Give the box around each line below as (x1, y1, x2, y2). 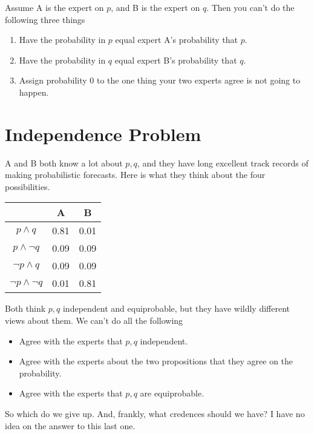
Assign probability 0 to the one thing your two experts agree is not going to (19, 74, 301, 87)
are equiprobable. (140, 387, 204, 399)
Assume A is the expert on (5, 1, 104, 13)
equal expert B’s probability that (114, 53, 237, 66)
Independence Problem (5, 121, 201, 146)
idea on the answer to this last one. (5, 419, 136, 432)
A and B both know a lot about (5, 156, 123, 169)
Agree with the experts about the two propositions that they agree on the (19, 355, 293, 367)
